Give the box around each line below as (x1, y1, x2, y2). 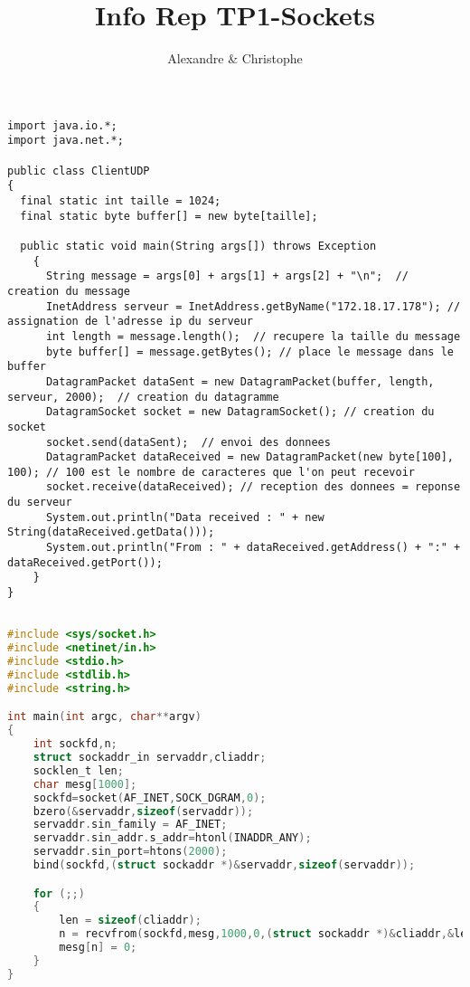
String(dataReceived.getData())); (7, 526, 215, 539)
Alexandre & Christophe (167, 49, 303, 68)
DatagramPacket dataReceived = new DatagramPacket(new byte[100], (45, 451, 454, 464)
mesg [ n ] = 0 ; (59, 941, 137, 954)
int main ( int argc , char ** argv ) (7, 710, 202, 724)
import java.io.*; (7, 119, 117, 132)
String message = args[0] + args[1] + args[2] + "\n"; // (45, 270, 409, 283)
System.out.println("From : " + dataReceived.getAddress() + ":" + (45, 541, 461, 555)
